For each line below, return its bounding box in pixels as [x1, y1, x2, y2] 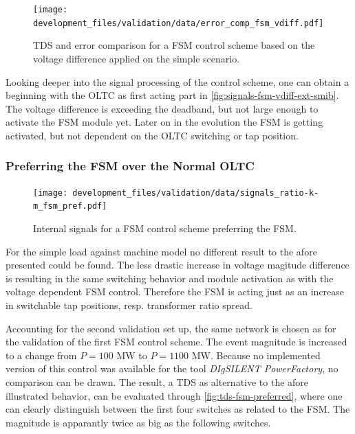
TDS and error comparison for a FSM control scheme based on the [33, 38, 315, 52]
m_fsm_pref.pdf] [33, 201, 107, 212]
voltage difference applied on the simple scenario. [33, 51, 240, 65]
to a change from [6, 347, 77, 362]
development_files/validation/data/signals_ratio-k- [72, 187, 319, 198]
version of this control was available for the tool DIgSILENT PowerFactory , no [6, 361, 338, 376]
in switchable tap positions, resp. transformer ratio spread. [6, 297, 252, 312]
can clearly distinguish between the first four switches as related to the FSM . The [6, 402, 350, 416]
